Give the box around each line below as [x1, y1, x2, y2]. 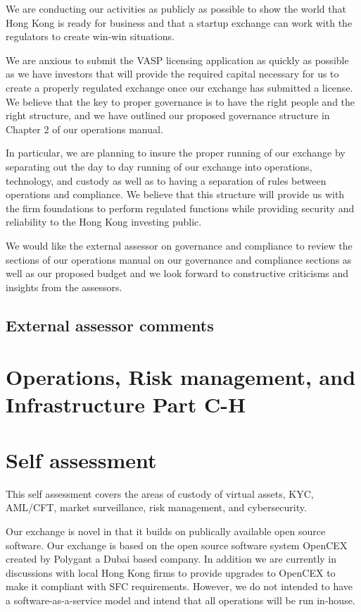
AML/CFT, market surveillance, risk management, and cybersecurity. [6, 500, 307, 515]
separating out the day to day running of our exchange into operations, [6, 159, 312, 173]
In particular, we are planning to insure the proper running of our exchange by [6, 145, 346, 160]
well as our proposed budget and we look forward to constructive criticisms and [6, 266, 349, 281]
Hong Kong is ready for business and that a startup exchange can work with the [6, 15, 353, 30]
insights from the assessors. [6, 279, 122, 294]
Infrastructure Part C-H [6, 390, 246, 419]
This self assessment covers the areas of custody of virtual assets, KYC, [6, 486, 314, 501]
